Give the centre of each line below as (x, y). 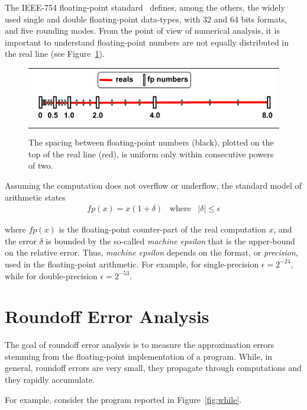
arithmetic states (35, 197)
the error (21, 240)
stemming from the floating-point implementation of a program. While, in (139, 356)
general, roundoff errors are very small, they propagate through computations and (153, 368)
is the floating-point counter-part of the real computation (162, 229)
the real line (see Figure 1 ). (55, 54)
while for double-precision (51, 275)
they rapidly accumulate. (50, 380)
